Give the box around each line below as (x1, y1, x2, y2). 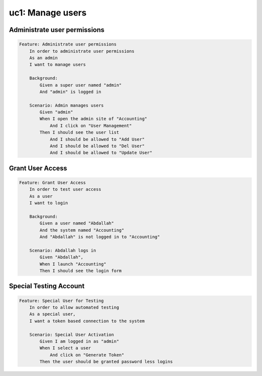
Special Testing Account (9, 282, 85, 290)
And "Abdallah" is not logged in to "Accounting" (39, 234, 160, 240)
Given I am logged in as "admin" (39, 339, 119, 344)
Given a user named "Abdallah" (39, 220, 114, 226)
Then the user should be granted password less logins (39, 359, 173, 364)
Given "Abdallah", (39, 254, 83, 260)
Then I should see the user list (39, 130, 119, 135)
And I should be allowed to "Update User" (49, 150, 152, 156)
